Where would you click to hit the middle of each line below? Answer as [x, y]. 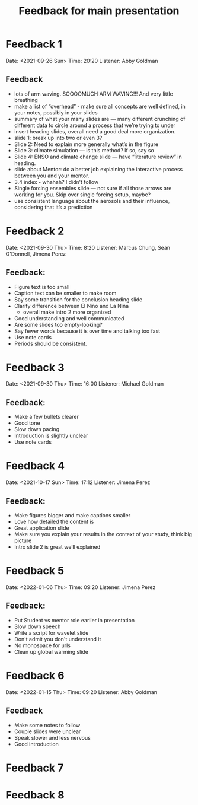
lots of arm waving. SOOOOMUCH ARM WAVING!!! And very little [93, 94]
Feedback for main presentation [99, 11]
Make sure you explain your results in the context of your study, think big [103, 534]
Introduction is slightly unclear [51, 436]
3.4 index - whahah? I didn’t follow [56, 182]
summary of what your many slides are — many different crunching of [100, 119]
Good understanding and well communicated [69, 318]
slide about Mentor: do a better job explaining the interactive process [98, 169]
